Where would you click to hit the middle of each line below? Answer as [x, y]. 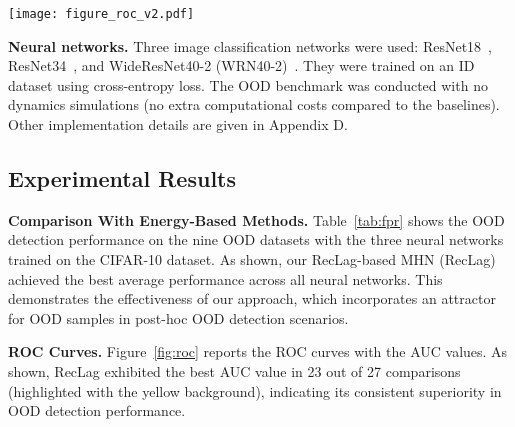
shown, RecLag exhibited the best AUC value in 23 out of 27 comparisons [234, 370]
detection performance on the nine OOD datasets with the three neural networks [256, 239]
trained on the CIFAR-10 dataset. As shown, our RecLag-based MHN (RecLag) [252, 259]
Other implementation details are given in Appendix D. [178, 124]
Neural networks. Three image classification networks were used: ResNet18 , [250, 45]
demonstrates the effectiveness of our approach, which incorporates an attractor [252, 298]
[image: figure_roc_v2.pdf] [101, 14]
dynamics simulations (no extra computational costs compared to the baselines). [254, 104]
